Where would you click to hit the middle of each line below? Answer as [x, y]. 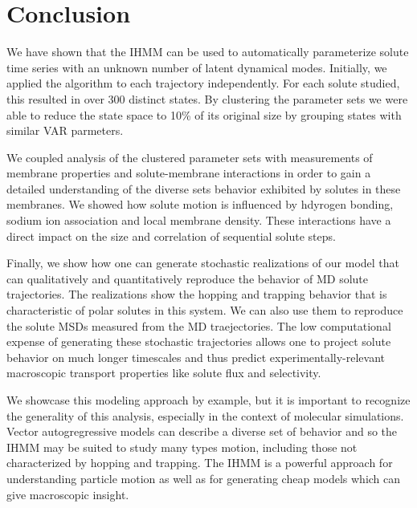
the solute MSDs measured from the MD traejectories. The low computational [199, 325]
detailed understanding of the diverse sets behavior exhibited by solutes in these [204, 188]
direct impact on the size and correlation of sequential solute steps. [171, 236]
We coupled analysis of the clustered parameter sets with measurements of [190, 157]
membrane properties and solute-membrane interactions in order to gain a [189, 173]
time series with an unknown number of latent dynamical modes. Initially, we [197, 67]
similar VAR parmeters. [65, 130]
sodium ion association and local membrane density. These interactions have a [199, 220]
